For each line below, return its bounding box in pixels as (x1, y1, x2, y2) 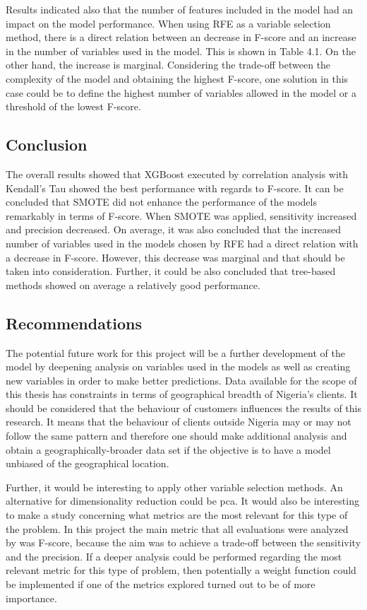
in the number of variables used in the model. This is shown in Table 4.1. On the (6, 43, 356, 58)
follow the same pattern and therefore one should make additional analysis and (6, 428, 347, 443)
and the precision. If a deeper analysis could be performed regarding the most (6, 549, 342, 563)
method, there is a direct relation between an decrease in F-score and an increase (6, 30, 356, 45)
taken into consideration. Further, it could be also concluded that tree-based (6, 264, 336, 278)
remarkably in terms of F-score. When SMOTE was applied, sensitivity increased (6, 208, 357, 223)
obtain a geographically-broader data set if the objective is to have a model (6, 442, 331, 457)
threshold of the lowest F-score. (6, 99, 141, 114)
